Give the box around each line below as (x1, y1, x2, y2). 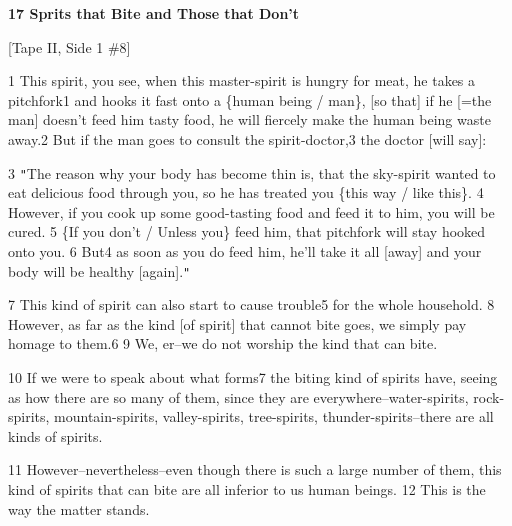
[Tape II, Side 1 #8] (8, 36, 131, 57)
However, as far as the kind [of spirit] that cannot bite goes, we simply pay (8, 313, 467, 334)
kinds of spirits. (8, 425, 103, 446)
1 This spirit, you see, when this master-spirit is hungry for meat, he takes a (8, 70, 476, 91)
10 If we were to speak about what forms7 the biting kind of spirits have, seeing (8, 367, 498, 388)
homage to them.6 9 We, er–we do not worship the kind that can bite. (8, 333, 438, 354)
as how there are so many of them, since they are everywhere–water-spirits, (8, 386, 469, 407)
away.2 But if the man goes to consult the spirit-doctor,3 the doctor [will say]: (8, 128, 487, 149)
